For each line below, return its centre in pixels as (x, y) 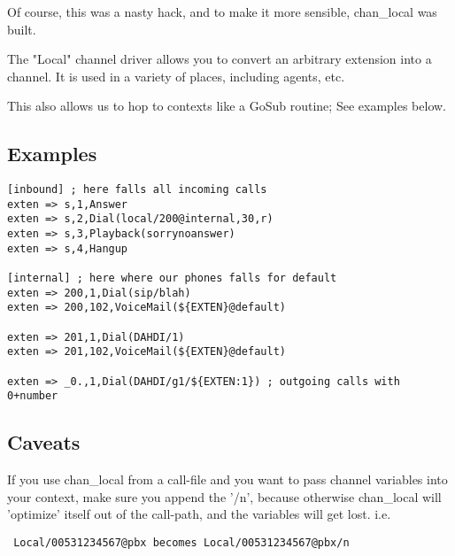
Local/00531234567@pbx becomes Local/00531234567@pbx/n (181, 543)
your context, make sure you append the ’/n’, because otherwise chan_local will (224, 496)
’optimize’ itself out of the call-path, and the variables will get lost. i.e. (199, 514)
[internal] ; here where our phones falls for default (172, 278)
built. (22, 29)
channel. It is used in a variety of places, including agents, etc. (176, 76)
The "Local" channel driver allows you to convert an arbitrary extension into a (220, 59)
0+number (33, 396)
